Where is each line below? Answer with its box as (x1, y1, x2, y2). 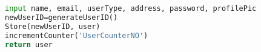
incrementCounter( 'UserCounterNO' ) (5, 31, 148, 40)
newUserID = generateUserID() (5, 13, 118, 22)
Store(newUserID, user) (5, 22, 101, 31)
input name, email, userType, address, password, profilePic (5, 4, 257, 13)
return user (5, 40, 53, 49)
